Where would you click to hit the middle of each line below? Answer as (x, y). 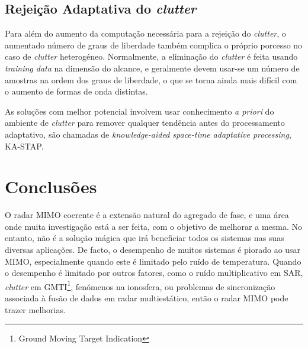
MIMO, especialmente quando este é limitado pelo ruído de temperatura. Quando (153, 261)
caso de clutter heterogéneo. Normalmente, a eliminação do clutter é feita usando (151, 56)
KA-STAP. (24, 146)
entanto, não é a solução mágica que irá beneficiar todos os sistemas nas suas (145, 238)
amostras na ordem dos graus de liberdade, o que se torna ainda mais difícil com (151, 79)
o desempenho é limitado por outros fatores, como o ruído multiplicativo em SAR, (154, 273)
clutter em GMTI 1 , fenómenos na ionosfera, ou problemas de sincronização (140, 285)
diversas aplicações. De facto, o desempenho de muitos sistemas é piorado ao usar (153, 250)
